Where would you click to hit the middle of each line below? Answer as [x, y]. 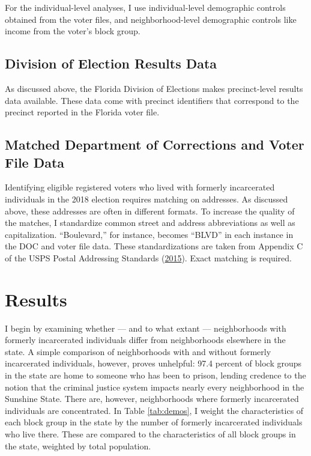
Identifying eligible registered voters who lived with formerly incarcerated [140, 187]
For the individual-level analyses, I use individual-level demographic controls [145, 7]
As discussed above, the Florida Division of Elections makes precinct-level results [154, 88]
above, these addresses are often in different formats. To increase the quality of [150, 211]
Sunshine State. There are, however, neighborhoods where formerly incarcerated [152, 399]
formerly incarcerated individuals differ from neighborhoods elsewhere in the [145, 340]
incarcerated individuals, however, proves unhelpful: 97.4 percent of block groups [153, 363]
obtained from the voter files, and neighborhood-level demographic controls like [151, 19]
